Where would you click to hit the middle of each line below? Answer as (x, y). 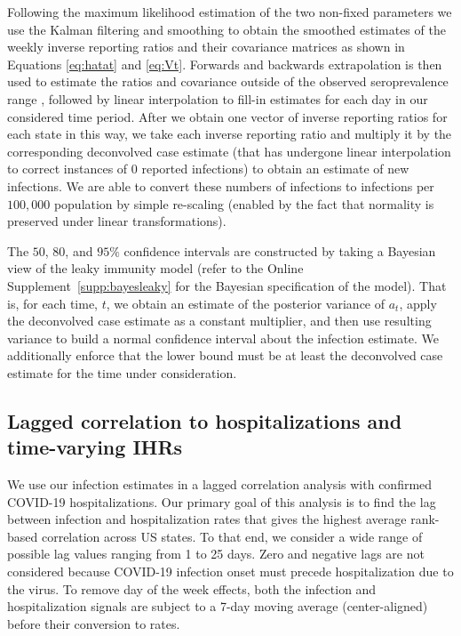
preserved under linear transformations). (117, 221)
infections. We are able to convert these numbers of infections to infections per (221, 185)
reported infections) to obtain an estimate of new (275, 169)
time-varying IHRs (95, 447)
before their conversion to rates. (94, 623)
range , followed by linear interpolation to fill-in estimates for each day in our (218, 98)
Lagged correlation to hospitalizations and (205, 420)
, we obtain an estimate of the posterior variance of (246, 303)
